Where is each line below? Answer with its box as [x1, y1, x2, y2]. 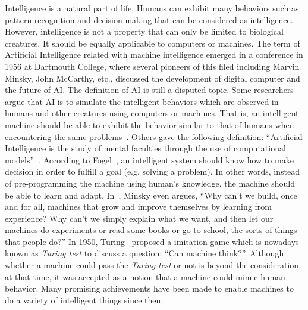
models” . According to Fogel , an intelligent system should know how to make [5, 153, 294, 166]
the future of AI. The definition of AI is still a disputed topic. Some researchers [5, 83, 294, 96]
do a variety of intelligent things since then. [5, 293, 164, 306]
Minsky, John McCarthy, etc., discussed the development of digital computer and [5, 72, 300, 84]
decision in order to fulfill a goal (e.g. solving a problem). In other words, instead [5, 165, 300, 178]
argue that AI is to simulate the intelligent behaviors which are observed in [5, 95, 279, 107]
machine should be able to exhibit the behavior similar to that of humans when [5, 118, 294, 131]
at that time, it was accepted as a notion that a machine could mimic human [5, 270, 285, 283]
